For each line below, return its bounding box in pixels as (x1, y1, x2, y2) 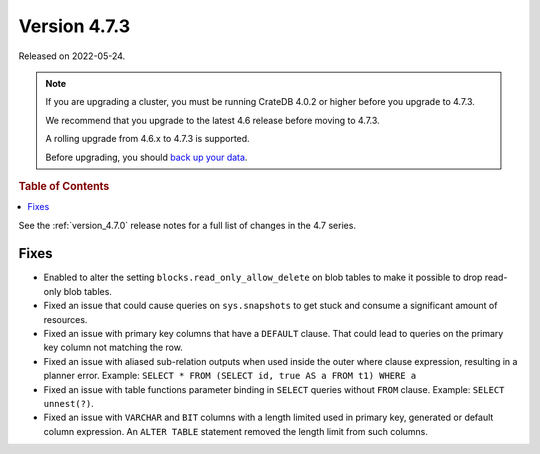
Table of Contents (18, 179, 110, 193)
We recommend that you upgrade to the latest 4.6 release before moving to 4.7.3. (45, 114, 380, 126)
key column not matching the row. (43, 341, 184, 354)
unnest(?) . (43, 397, 94, 409)
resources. (43, 313, 88, 325)
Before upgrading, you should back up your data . (45, 151, 248, 163)
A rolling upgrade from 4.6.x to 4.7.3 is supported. (45, 133, 250, 145)
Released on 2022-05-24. (18, 50, 126, 62)
